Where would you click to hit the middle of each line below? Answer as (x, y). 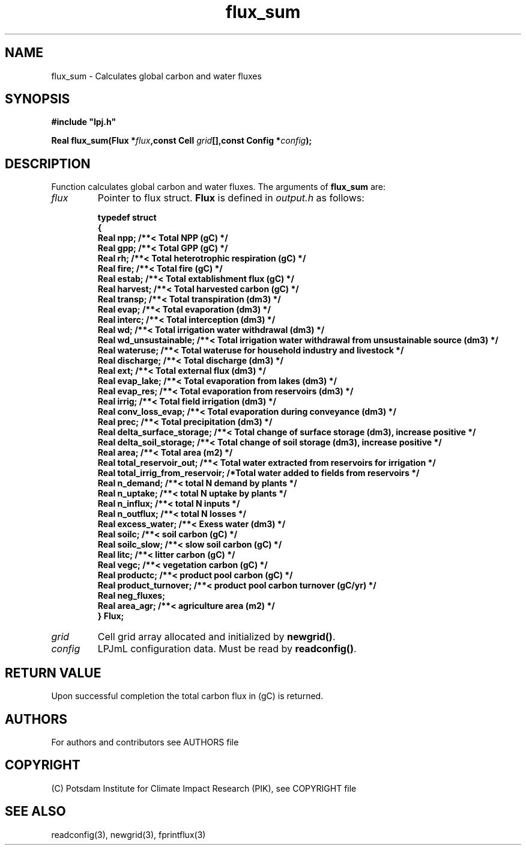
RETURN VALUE (53, 673)
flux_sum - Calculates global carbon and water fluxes (156, 76)
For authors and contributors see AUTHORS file (145, 742)
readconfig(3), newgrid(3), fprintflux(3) (128, 834)
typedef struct (127, 218)
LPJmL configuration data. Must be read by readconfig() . (227, 649)
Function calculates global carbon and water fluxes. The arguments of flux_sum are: (218, 187)
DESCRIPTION (48, 164)
